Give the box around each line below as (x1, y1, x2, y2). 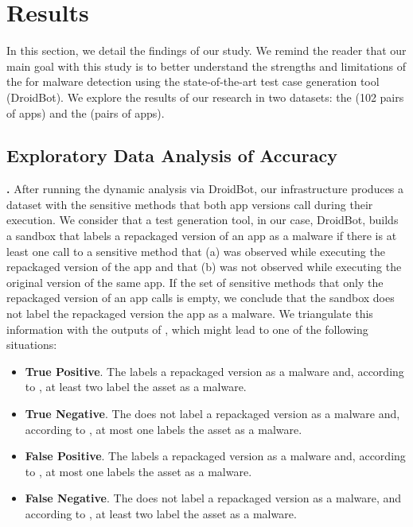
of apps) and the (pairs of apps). (6, 104, 165, 121)
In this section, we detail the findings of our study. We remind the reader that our (6, 42, 407, 59)
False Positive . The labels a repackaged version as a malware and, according (25, 448, 406, 464)
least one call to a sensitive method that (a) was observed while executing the (6, 242, 385, 259)
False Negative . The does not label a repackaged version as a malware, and (25, 490, 402, 506)
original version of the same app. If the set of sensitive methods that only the (6, 273, 384, 290)
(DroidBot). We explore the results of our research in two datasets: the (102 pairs (6, 88, 404, 105)
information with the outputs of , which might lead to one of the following (6, 320, 368, 337)
